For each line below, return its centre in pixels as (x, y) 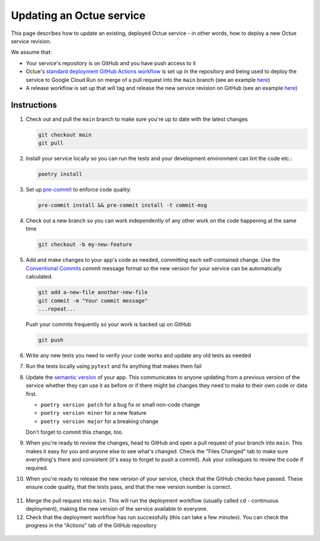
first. (31, 393)
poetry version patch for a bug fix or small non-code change (120, 404)
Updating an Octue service (78, 15)
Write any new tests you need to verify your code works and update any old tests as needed (138, 355)
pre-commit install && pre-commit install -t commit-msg (123, 205)
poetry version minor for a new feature (94, 413)
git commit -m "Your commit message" (93, 300)
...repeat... (57, 309)
